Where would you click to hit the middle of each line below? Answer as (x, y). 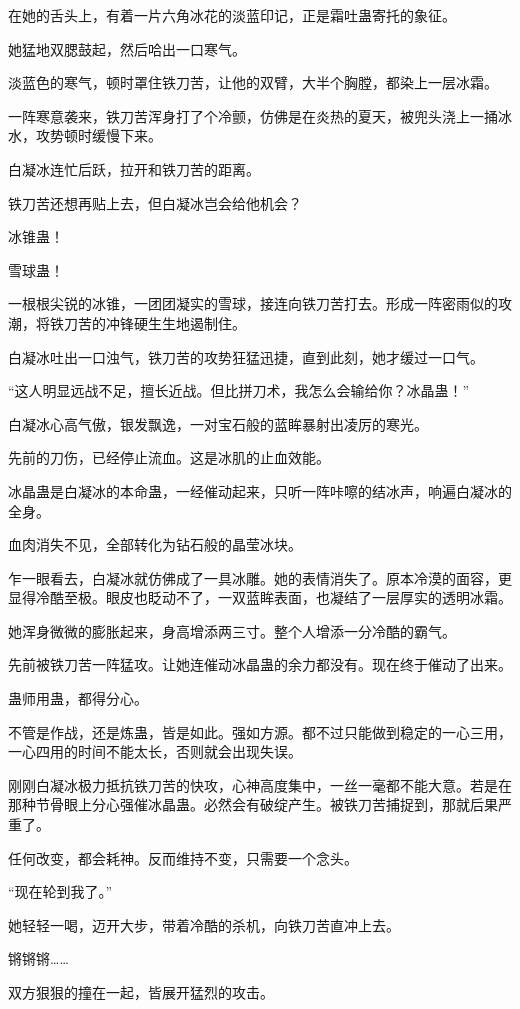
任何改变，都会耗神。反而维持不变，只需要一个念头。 (183, 857)
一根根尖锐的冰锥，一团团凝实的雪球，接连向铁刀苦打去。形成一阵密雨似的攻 (260, 303)
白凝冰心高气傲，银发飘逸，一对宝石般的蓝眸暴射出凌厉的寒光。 (218, 423)
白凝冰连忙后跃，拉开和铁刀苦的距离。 (134, 168)
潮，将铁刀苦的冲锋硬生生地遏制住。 (127, 322)
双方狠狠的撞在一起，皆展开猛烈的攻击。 (141, 992)
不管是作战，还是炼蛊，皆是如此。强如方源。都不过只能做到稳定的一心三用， (260, 731)
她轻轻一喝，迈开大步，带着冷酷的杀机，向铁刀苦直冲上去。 (204, 924)
